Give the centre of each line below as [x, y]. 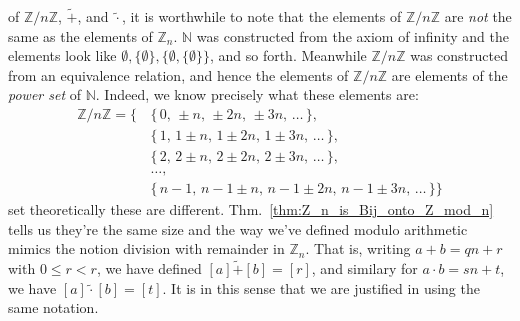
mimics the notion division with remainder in [146, 248]
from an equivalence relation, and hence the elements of [178, 74]
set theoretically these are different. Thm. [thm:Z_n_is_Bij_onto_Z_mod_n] [251, 209]
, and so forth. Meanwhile [288, 55]
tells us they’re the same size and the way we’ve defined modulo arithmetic [238, 228]
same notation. [53, 307]
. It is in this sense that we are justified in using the [321, 287]
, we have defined [149, 267]
